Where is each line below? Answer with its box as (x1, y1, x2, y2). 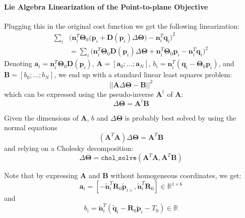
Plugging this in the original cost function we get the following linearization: (4, 20, 240, 31)
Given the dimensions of (4, 112, 79, 123)
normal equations (4, 122, 57, 133)
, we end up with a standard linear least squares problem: (54, 69, 232, 80)
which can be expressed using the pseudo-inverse (4, 88, 154, 99)
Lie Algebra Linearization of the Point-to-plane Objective (4, 1, 208, 12)
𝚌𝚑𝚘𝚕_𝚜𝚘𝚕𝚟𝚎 (101, 154, 137, 162)
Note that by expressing (4, 170, 78, 181)
